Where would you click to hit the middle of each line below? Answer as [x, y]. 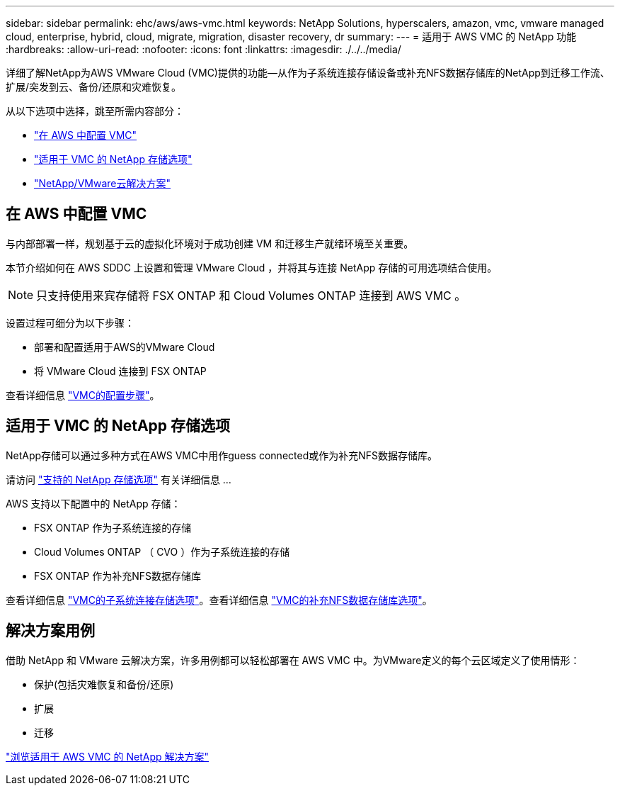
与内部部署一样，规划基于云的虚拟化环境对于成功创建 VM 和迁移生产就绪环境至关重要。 [210, 243]
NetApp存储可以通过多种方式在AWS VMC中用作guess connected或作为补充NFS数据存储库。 [222, 455]
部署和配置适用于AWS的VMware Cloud [125, 347]
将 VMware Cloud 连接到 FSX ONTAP [120, 371]
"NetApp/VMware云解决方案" [103, 183]
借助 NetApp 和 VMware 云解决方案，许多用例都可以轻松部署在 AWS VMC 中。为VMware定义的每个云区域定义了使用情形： [293, 660]
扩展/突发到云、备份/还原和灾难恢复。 [94, 87]
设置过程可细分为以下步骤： [70, 322]
